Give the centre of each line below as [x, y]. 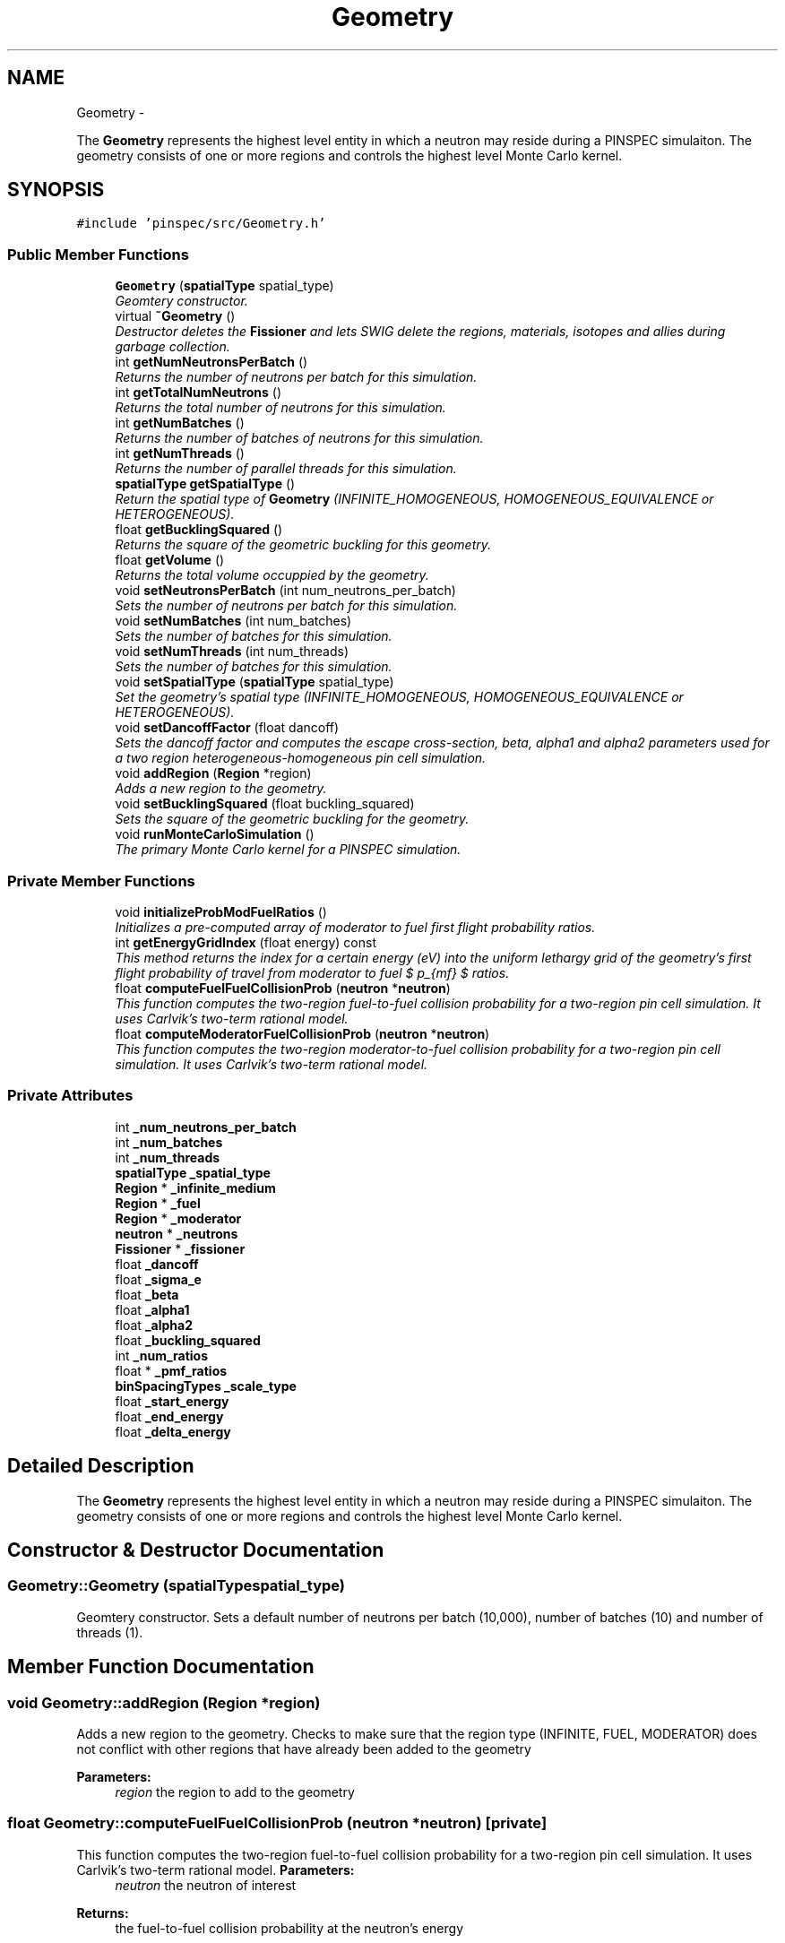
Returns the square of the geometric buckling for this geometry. [303, 545]
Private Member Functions [101, 881]
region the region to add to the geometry [235, 1792]
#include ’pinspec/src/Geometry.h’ [201, 224]
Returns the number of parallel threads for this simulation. [286, 469]
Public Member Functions [98, 254]
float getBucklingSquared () [199, 530]
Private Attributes [70, 1096]
